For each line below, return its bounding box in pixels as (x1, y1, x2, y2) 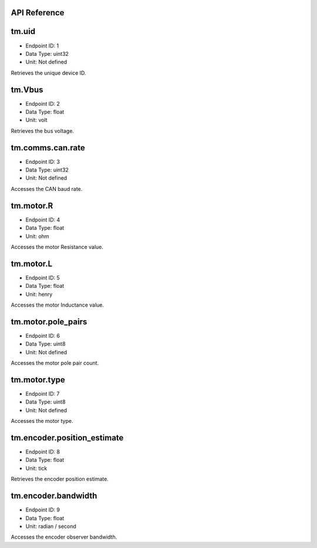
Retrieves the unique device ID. (11, 69, 86, 76)
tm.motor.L (11, 258, 53, 268)
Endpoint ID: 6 (25, 332, 60, 339)
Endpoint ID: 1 (25, 42, 59, 49)
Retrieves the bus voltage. (11, 127, 75, 135)
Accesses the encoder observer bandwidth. (11, 533, 117, 540)
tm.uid (11, 26, 35, 36)
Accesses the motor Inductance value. (11, 301, 104, 308)
